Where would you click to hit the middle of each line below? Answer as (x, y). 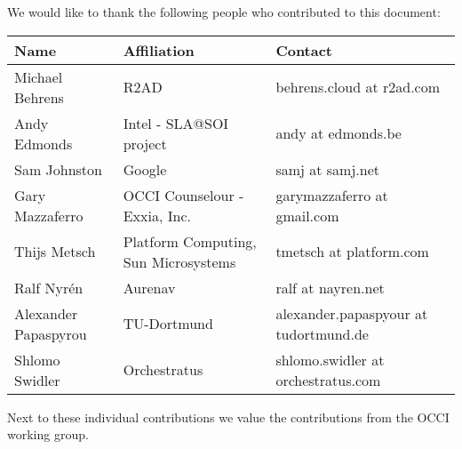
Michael (39, 76)
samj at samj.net (327, 169)
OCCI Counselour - (183, 195)
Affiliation (159, 50)
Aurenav (149, 287)
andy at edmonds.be (339, 133)
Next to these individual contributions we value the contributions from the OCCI (228, 417)
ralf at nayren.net (330, 287)
